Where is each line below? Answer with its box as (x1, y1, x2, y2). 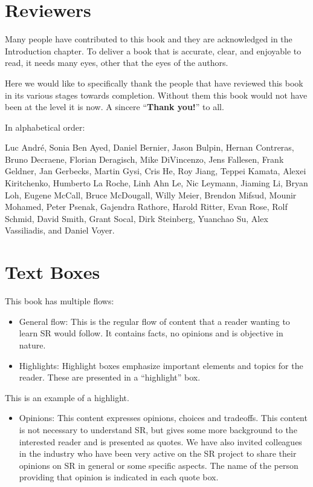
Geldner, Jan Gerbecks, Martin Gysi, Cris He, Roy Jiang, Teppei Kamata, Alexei (5, 165, 306, 177)
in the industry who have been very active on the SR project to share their (19, 447, 297, 460)
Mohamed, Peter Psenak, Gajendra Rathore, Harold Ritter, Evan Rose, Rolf (5, 200, 288, 213)
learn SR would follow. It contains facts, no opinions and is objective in (19, 327, 283, 339)
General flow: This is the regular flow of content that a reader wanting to (19, 315, 290, 327)
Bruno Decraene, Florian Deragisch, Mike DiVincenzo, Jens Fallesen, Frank (5, 152, 284, 165)
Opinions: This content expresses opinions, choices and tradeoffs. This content (19, 411, 308, 424)
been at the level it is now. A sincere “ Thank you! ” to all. (5, 100, 224, 113)
